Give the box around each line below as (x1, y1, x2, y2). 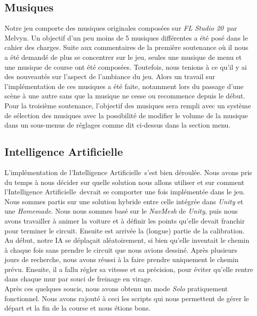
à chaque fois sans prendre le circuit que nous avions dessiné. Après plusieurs (4, 244, 238, 255)
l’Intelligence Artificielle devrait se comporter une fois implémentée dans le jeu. (4, 186, 245, 197)
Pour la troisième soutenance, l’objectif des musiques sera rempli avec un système (4, 100, 251, 110)
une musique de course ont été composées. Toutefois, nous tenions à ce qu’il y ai (4, 61, 247, 72)
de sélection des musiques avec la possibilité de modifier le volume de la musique (4, 110, 248, 120)
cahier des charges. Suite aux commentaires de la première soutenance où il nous (4, 42, 249, 52)
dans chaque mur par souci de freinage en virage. (4, 273, 153, 284)
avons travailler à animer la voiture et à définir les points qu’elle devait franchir (4, 215, 245, 226)
